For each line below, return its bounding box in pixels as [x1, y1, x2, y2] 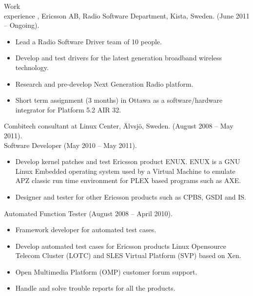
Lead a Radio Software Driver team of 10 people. [15, 36, 162, 46]
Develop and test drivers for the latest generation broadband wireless [15, 53, 222, 63]
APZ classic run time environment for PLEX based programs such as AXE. [15, 175, 241, 185]
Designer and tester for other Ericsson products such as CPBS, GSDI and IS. [15, 191, 246, 202]
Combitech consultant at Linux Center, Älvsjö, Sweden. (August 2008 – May [4, 121, 234, 131]
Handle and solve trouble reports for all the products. [15, 283, 175, 293]
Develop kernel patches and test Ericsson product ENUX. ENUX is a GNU [15, 156, 240, 166]
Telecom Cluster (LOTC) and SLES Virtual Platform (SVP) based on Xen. [15, 250, 241, 260]
